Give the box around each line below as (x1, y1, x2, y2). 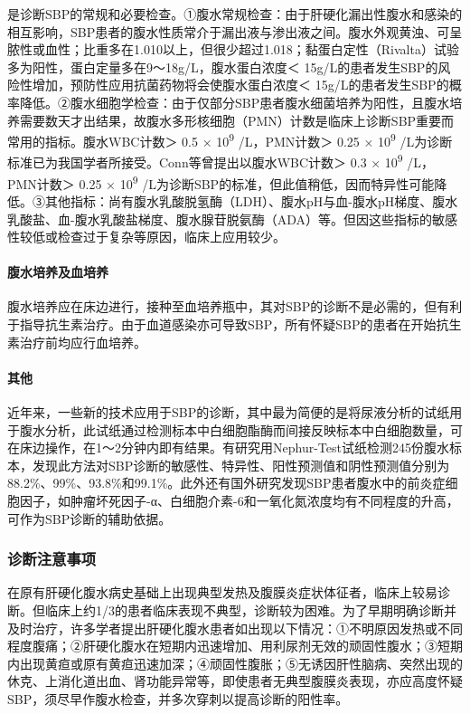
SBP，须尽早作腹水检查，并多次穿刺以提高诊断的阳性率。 (7, 690, 349, 708)
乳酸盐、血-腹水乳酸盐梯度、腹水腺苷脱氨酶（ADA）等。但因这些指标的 (7, 209, 432, 228)
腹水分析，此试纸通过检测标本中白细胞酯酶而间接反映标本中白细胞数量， (19, 420, 450, 439)
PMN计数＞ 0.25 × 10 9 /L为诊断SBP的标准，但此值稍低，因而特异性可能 (7, 171, 435, 193)
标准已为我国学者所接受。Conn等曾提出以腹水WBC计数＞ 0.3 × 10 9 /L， (7, 150, 435, 172)
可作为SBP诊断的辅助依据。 (7, 509, 172, 528)
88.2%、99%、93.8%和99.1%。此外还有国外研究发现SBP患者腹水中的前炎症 (7, 473, 446, 492)
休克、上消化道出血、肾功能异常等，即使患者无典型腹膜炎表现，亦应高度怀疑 (7, 671, 463, 690)
